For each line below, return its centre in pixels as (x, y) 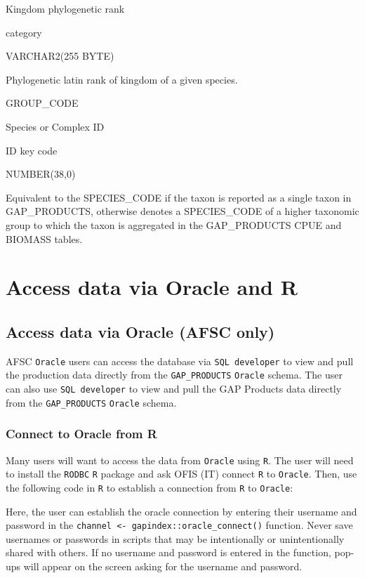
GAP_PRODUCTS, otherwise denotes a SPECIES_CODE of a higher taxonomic (182, 211)
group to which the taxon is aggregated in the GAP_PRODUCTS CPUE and (174, 224)
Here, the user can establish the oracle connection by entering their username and (181, 511)
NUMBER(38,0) (41, 174)
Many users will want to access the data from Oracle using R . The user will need (180, 460)
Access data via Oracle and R (152, 287)
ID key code (32, 150)
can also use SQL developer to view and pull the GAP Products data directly (174, 389)
